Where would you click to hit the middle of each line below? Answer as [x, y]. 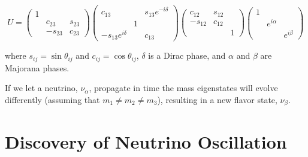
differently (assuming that [52, 99]
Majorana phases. [37, 67]
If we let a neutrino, [41, 88]
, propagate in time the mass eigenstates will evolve [183, 88]
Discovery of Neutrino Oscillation [146, 141]
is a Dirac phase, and [187, 55]
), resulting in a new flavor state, [217, 99]
